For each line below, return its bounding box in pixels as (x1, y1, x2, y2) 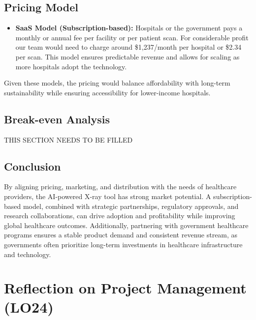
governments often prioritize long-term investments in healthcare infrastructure (4, 239, 243, 249)
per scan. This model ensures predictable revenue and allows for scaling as (15, 51, 240, 61)
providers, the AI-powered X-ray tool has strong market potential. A (4, 191, 211, 201)
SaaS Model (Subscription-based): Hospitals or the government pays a (15, 23, 243, 33)
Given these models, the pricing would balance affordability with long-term (4, 78, 230, 88)
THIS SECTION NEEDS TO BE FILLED (4, 134, 133, 145)
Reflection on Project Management (4, 278, 247, 298)
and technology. (4, 249, 51, 259)
